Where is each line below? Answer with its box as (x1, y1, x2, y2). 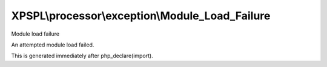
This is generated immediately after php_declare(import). (11, 52, 154, 60)
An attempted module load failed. (11, 41, 94, 48)
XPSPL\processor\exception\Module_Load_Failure (11, 9, 271, 22)
